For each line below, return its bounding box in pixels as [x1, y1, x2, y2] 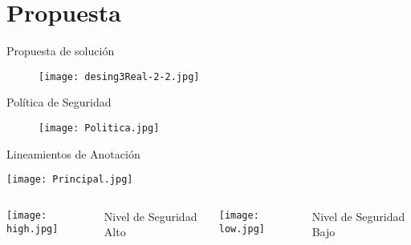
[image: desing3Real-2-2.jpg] [39, 70, 200, 82]
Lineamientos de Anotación [6, 145, 140, 162]
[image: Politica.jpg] [39, 122, 160, 134]
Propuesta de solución [6, 42, 115, 59]
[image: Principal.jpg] [6, 174, 133, 186]
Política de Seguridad [6, 94, 112, 110]
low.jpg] [218, 223, 266, 235]
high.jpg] [6, 223, 59, 235]
